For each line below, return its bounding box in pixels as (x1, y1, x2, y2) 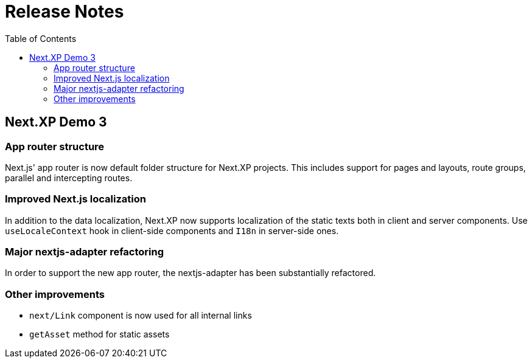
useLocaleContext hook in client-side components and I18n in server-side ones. (5, 225, 339, 236)
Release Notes (5, 1, 124, 22)
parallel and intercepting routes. (5, 172, 133, 183)
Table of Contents (5, 33, 77, 44)
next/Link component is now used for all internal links (29, 310, 252, 321)
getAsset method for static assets (29, 329, 170, 340)
